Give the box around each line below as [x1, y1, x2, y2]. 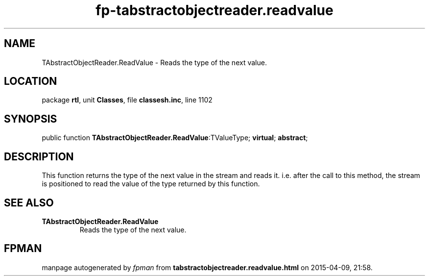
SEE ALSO [4, 196, 54, 209]
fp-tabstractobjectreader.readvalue [95, 2, 334, 19]
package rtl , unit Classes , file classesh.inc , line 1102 [42, 96, 213, 104]
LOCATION [4, 75, 57, 88]
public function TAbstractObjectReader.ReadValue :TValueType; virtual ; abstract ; [42, 133, 308, 142]
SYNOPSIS [4, 112, 57, 125]
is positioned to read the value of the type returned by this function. [42, 179, 260, 188]
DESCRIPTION [4, 150, 74, 163]
